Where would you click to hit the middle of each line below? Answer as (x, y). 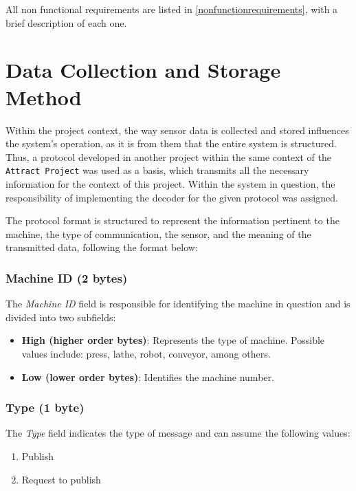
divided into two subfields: (61, 317)
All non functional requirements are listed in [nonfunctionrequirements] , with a (172, 9)
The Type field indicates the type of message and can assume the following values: (178, 433)
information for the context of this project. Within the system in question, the (170, 183)
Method (44, 97)
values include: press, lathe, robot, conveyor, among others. (146, 353)
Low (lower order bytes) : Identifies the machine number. (148, 377)
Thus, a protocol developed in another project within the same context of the (168, 156)
